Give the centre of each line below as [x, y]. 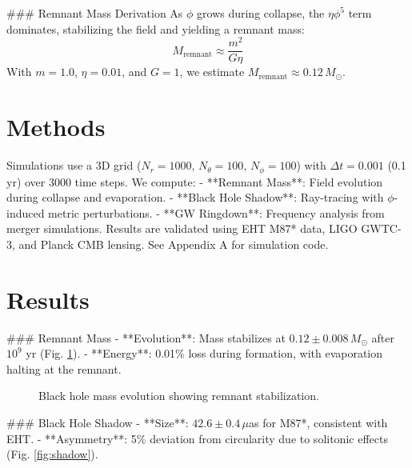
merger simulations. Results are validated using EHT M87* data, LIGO [182, 228]
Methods [56, 127]
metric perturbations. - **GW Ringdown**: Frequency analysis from [216, 212]
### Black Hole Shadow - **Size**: [98, 422]
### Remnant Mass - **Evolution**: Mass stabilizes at [146, 337]
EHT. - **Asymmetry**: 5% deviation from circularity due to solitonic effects [197, 438]
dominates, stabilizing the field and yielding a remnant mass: [156, 28]
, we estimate [212, 72]
